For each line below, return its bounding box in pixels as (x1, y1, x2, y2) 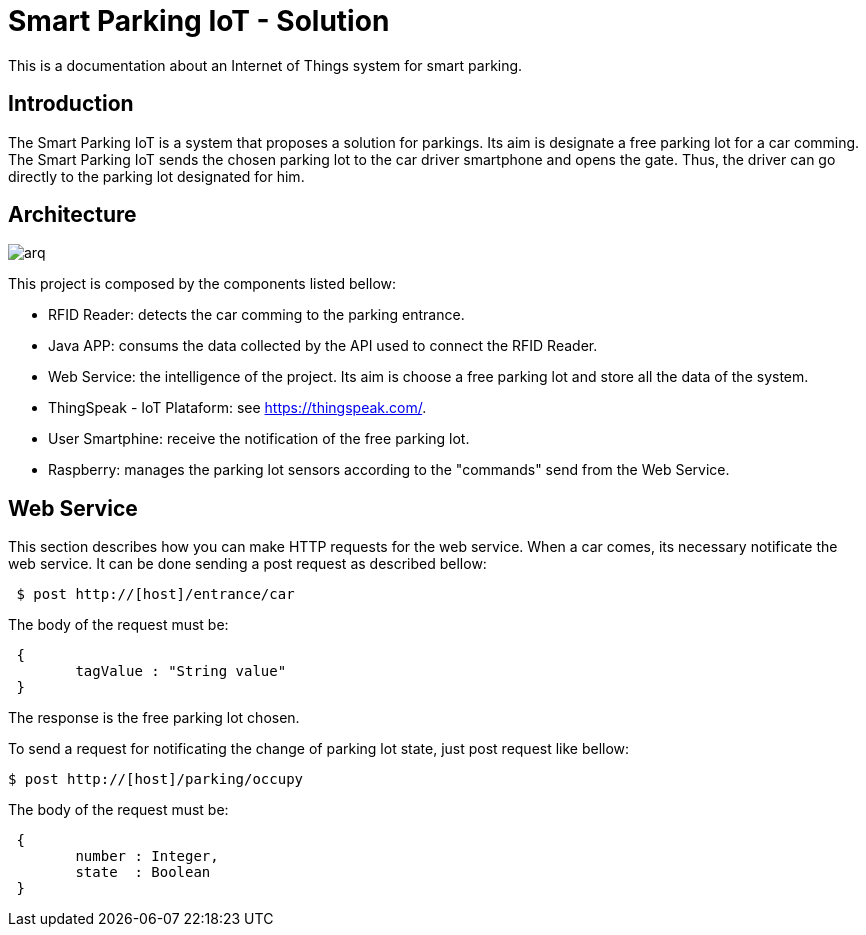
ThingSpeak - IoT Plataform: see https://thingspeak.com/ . (48, 399, 427, 417)
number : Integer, (75, 848, 219, 865)
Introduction (8, 91, 134, 117)
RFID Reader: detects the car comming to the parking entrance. (48, 306, 465, 324)
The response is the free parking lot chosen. (8, 709, 300, 727)
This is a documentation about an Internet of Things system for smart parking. (8, 56, 523, 74)
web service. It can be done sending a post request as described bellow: (8, 555, 487, 573)
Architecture (8, 202, 137, 228)
